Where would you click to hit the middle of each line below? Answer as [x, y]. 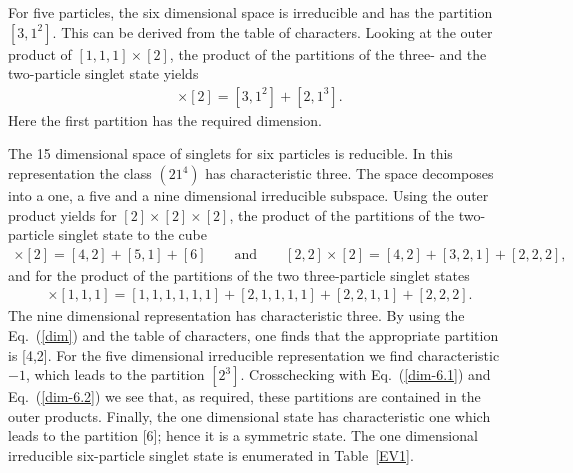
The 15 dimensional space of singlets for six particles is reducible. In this [230, 153]
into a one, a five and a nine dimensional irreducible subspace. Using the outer [248, 195]
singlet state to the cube [132, 234]
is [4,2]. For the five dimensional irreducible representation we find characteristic [254, 354]
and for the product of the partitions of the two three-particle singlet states [239, 274]
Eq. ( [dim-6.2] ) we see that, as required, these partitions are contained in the [244, 396]
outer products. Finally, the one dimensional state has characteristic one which [249, 415]
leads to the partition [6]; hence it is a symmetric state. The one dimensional [243, 435]
